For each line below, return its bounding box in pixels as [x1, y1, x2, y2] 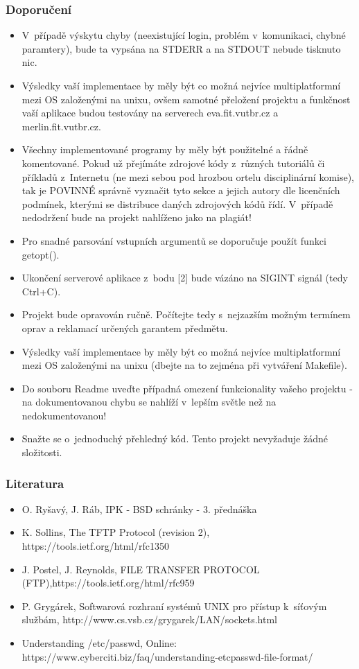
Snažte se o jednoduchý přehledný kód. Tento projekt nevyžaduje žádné [21, 431, 328, 446]
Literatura [6, 474, 64, 492]
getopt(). [21, 247, 60, 261]
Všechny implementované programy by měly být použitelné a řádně [21, 142, 308, 157]
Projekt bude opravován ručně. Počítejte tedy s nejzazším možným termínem [21, 307, 351, 322]
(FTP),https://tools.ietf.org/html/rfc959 [21, 575, 195, 590]
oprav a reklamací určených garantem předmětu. [21, 320, 228, 335]
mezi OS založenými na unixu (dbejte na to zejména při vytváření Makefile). [21, 358, 347, 372]
